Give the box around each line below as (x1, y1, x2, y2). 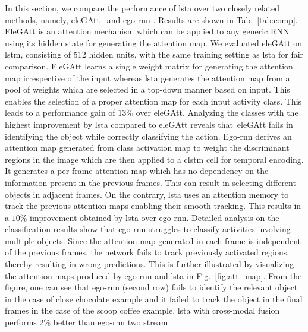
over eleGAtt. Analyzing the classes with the (136, 106, 298, 119)
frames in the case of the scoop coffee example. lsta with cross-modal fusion (5, 304, 280, 317)
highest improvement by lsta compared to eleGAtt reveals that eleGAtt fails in (5, 118, 293, 130)
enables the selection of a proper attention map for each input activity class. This (5, 94, 302, 107)
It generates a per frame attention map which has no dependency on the (5, 165, 269, 177)
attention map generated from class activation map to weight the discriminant (5, 141, 290, 154)
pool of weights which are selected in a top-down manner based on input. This (5, 83, 290, 96)
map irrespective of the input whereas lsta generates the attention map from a (5, 71, 290, 84)
